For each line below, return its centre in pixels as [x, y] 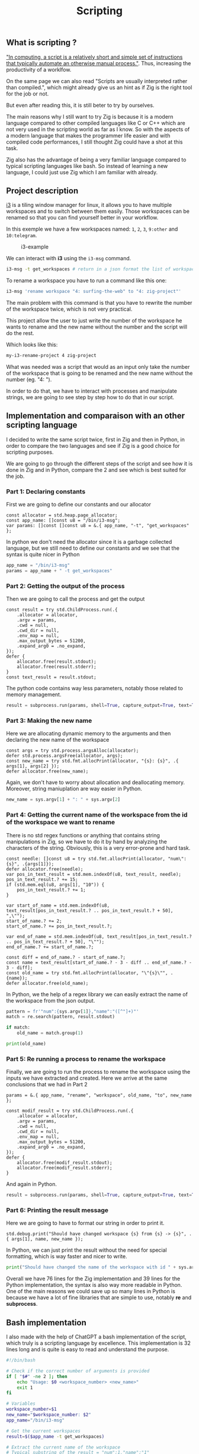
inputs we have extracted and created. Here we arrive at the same [87, 1078]
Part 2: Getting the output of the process [65, 586]
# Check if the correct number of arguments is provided [78, 1371]
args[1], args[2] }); [33, 766]
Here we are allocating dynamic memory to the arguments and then [89, 734]
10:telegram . [22, 235]
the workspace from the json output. [51, 1000]
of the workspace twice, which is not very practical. [69, 309]
